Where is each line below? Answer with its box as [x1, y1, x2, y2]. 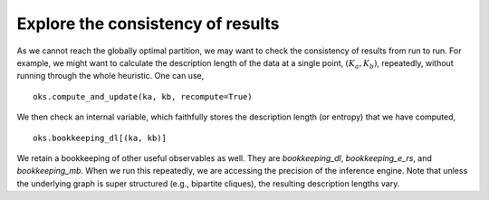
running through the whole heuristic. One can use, [16, 71, 205, 81]
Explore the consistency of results [16, 14, 280, 33]
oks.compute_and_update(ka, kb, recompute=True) [33, 91, 253, 101]
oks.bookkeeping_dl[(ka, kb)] [33, 132, 168, 143]
